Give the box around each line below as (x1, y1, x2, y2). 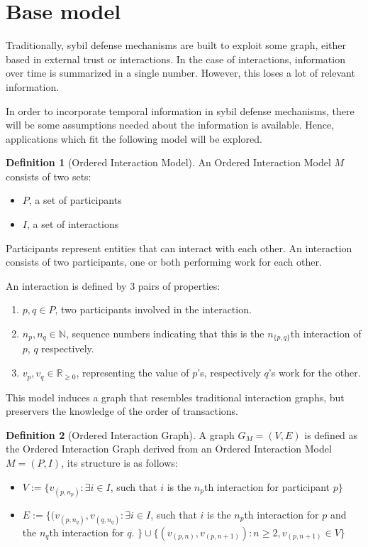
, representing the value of (76, 365, 189, 380)
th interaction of (290, 326, 362, 341)
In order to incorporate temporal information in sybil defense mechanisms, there (6, 103, 355, 118)
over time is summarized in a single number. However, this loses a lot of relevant (6, 65, 355, 80)
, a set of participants (28, 193, 122, 207)
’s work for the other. (268, 365, 361, 380)
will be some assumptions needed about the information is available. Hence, (6, 117, 335, 132)
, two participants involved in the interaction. (55, 302, 252, 317)
